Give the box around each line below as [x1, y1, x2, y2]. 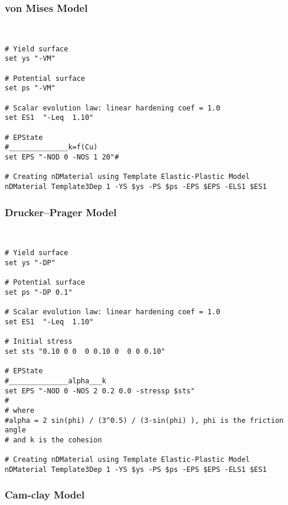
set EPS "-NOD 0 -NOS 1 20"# [5, 153, 119, 162]
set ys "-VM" [5, 54, 55, 63]
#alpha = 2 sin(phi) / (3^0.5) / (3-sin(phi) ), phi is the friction [5, 416, 284, 425]
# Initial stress [5, 337, 73, 346]
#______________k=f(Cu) [5, 143, 98, 152]
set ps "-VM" [5, 84, 55, 93]
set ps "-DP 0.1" [5, 288, 73, 297]
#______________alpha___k [5, 377, 106, 385]
